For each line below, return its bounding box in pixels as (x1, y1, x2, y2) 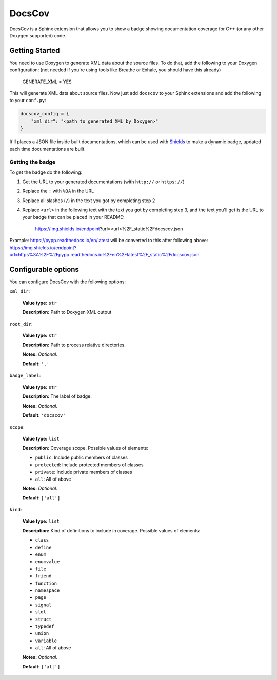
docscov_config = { (20, 111, 69, 117)
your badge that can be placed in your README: (22, 214, 125, 220)
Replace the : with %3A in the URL (22, 188, 94, 194)
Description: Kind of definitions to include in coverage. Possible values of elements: (22, 527, 201, 533)
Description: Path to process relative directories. (22, 342, 126, 348)
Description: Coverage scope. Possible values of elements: (22, 445, 149, 451)
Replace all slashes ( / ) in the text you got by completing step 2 (22, 197, 155, 204)
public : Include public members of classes (35, 454, 128, 461)
